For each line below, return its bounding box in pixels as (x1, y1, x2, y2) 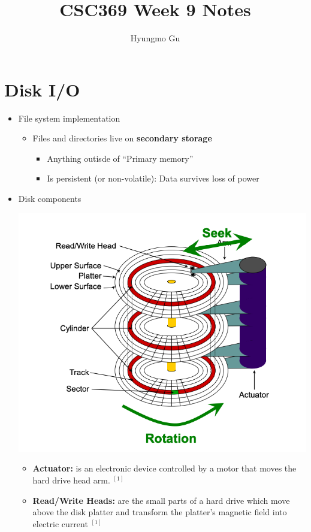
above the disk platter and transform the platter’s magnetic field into (32, 506, 287, 518)
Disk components (18, 192, 81, 205)
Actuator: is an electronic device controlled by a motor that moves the (32, 462, 297, 474)
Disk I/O (4, 77, 80, 101)
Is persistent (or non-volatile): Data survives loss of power (47, 172, 259, 185)
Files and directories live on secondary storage (32, 132, 212, 144)
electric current (32, 517, 88, 530)
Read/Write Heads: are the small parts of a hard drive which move (32, 494, 290, 506)
